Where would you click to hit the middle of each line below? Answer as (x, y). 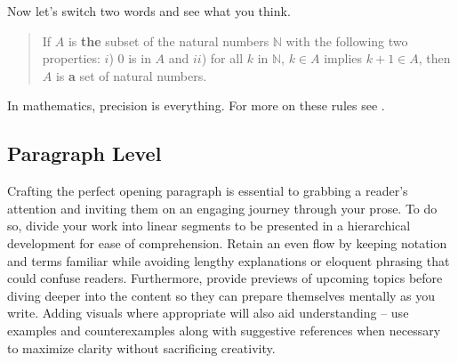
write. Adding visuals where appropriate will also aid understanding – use (208, 313)
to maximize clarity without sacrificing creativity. (141, 347)
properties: (71, 58)
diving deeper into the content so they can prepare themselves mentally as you (221, 295)
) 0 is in (130, 58)
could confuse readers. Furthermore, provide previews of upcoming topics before (225, 278)
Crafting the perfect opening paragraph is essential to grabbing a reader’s (208, 191)
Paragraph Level (84, 153)
